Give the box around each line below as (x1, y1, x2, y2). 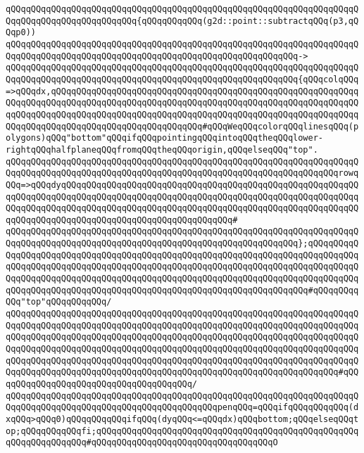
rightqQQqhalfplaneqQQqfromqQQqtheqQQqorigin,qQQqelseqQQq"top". (6, 144, 318, 155)
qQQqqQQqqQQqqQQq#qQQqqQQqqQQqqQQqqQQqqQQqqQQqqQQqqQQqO (6, 438, 278, 448)
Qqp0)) (6, 27, 36, 38)
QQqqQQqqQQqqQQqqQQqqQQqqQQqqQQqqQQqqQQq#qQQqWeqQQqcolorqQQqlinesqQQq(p (6, 121, 359, 132)
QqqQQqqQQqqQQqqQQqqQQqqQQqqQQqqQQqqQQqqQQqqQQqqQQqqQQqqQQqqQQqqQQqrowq (6, 168, 359, 179)
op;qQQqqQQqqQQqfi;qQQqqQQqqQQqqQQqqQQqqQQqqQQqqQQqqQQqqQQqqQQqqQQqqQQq (6, 426, 359, 436)
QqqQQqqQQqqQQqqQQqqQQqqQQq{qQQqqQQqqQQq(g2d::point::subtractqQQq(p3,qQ (6, 15, 359, 26)
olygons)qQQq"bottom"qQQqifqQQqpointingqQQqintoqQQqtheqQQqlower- (6, 133, 324, 143)
